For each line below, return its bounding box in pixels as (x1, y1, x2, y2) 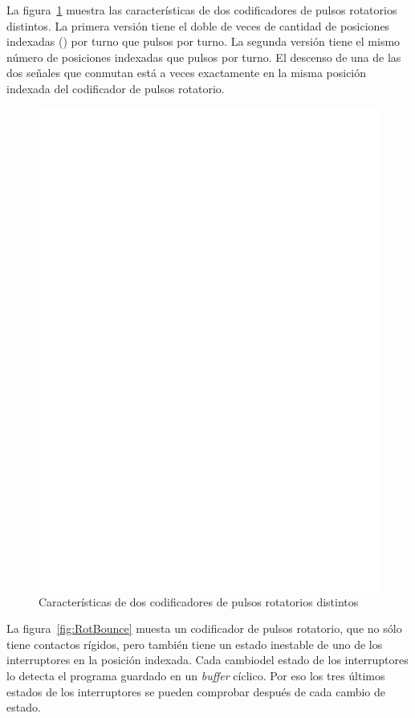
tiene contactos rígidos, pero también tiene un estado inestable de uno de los (6, 635, 383, 652)
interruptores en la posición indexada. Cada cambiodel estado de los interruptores (6, 651, 409, 668)
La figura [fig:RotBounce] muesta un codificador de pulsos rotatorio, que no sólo (6, 620, 402, 637)
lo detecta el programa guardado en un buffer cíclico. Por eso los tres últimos (6, 667, 385, 684)
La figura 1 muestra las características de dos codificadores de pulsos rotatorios (6, 2, 397, 18)
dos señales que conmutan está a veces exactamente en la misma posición (6, 64, 367, 81)
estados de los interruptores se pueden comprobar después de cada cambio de (6, 683, 386, 700)
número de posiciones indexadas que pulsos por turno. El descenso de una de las (6, 48, 401, 65)
